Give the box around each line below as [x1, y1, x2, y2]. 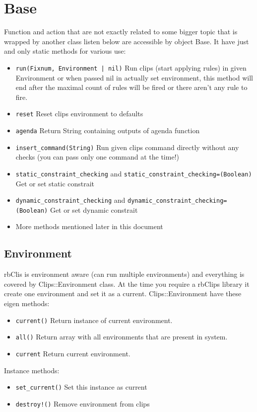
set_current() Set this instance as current [15, 382, 147, 392]
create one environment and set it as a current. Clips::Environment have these [4, 288, 242, 299]
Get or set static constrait [15, 178, 95, 188]
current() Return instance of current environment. [15, 315, 173, 325]
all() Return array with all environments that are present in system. [15, 331, 228, 342]
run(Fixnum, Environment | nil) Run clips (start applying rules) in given [15, 62, 247, 73]
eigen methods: [4, 298, 50, 309]
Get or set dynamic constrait [50, 204, 138, 215]
